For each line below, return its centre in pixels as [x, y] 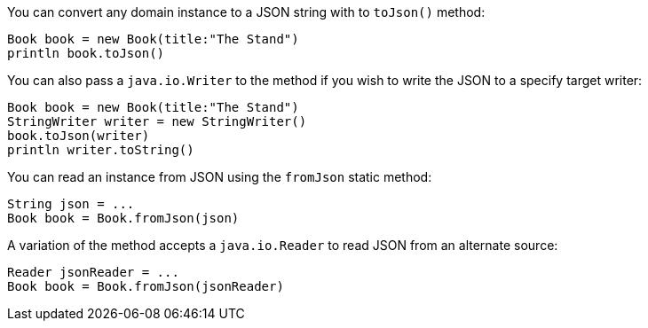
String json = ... [71, 204]
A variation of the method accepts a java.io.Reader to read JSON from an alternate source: [283, 245]
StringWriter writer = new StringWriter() [157, 121]
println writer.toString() [101, 150]
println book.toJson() [86, 53]
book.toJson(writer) [79, 136]
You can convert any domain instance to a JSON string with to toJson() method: [246, 12]
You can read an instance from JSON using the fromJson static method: [220, 177]
